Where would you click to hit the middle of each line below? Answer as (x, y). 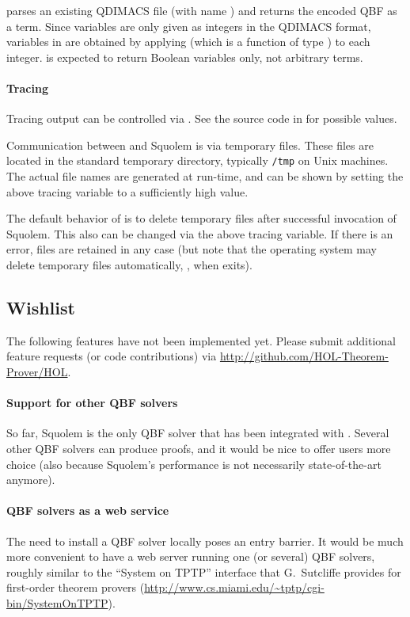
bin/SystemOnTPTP (57, 602)
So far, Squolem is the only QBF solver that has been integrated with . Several (198, 433)
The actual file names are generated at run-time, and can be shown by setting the (205, 176)
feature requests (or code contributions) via (112, 356)
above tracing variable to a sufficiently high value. (127, 191)
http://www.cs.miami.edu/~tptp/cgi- (234, 587)
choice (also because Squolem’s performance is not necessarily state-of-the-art (194, 464)
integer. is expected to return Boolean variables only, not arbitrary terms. (185, 57)
